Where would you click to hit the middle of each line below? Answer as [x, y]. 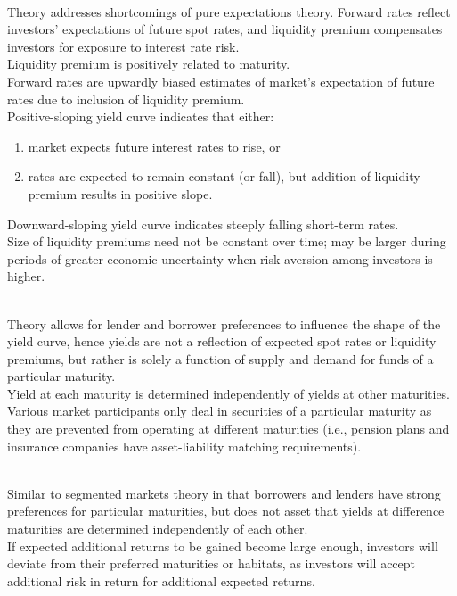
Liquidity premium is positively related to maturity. [149, 64]
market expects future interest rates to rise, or [154, 146]
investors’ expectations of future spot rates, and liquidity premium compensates [225, 29]
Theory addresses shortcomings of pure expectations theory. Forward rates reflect [229, 11]
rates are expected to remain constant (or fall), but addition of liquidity [224, 176]
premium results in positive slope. [120, 193]
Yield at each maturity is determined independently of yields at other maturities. [229, 393]
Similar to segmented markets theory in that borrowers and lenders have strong [224, 493]
